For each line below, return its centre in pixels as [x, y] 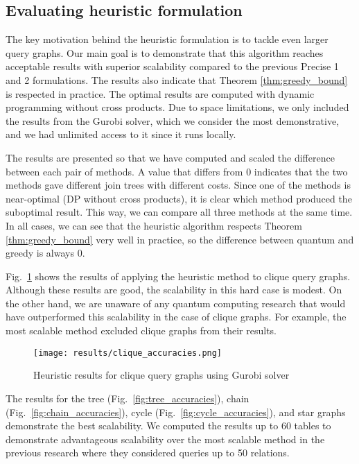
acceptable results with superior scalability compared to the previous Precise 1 [172, 66]
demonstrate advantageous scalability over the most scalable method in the [165, 439]
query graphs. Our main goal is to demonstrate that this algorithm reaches [165, 52]
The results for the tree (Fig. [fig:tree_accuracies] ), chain [128, 398]
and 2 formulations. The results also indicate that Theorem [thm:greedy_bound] [177, 79]
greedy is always [40, 253]
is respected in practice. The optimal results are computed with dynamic [160, 93]
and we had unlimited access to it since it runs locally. [121, 134]
